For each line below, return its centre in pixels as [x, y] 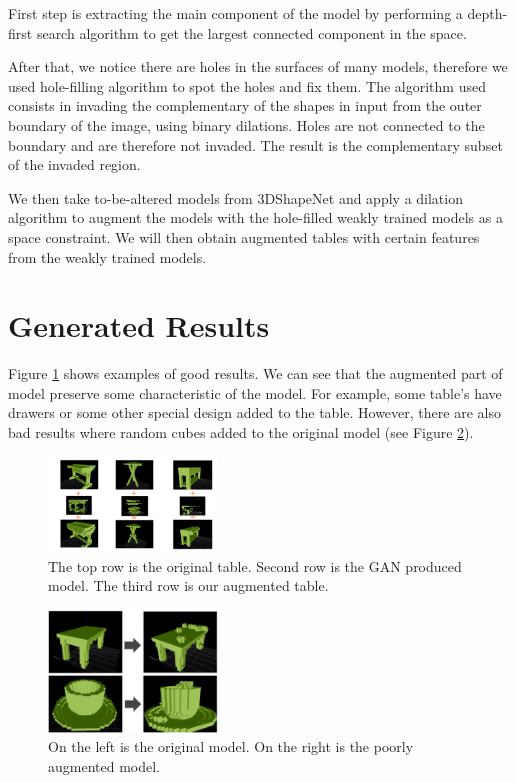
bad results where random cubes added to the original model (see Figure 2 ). [241, 432]
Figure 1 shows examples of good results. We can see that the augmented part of [255, 373]
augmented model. [104, 766]
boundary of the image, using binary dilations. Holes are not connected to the [246, 124]
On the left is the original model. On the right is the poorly [231, 746]
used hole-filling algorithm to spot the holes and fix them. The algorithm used [247, 85]
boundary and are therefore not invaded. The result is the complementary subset [255, 144]
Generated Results [139, 325]
